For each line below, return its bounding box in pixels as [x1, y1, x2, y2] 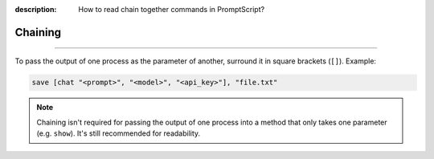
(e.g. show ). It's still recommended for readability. [36, 128, 201, 138]
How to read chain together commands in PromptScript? [78, 5, 265, 14]
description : [14, 5, 57, 14]
